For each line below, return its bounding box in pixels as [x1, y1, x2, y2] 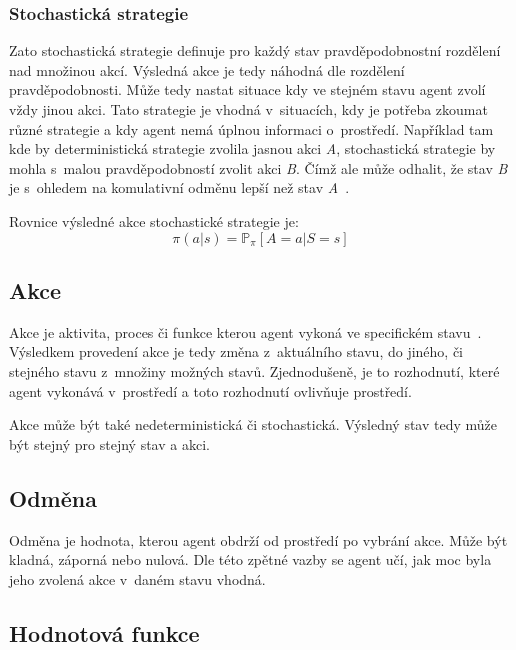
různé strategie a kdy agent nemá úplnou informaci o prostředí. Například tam [9, 118, 494, 139]
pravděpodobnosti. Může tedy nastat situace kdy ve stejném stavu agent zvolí [9, 79, 486, 100]
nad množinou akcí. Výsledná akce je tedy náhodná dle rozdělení [9, 59, 405, 80]
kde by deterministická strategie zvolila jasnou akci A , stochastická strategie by [9, 138, 496, 159]
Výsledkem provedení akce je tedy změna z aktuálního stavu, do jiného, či [9, 341, 464, 362]
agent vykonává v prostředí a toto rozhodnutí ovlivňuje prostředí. [9, 380, 412, 401]
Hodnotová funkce [9, 617, 200, 648]
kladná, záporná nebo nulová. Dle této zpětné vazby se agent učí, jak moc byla [9, 549, 492, 570]
